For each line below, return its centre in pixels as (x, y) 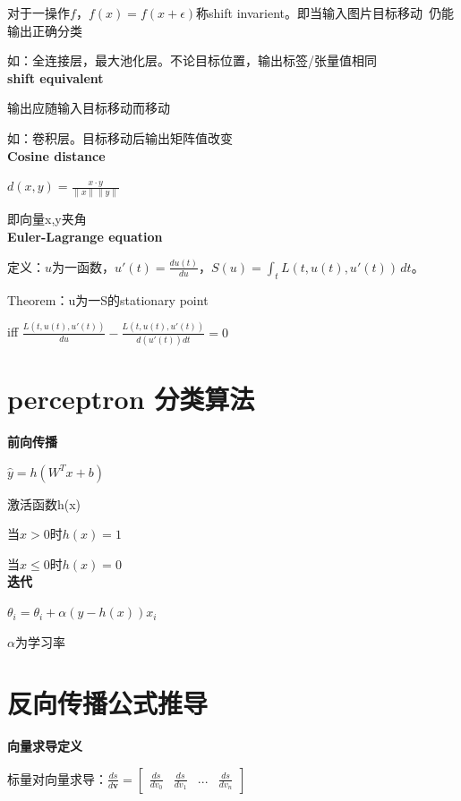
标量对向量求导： (57, 778)
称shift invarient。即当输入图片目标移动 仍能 (325, 13)
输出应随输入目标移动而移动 (89, 108)
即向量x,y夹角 (47, 219)
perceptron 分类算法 (131, 399)
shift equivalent (55, 77)
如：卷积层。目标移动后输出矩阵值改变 (120, 137)
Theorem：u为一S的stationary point (108, 299)
